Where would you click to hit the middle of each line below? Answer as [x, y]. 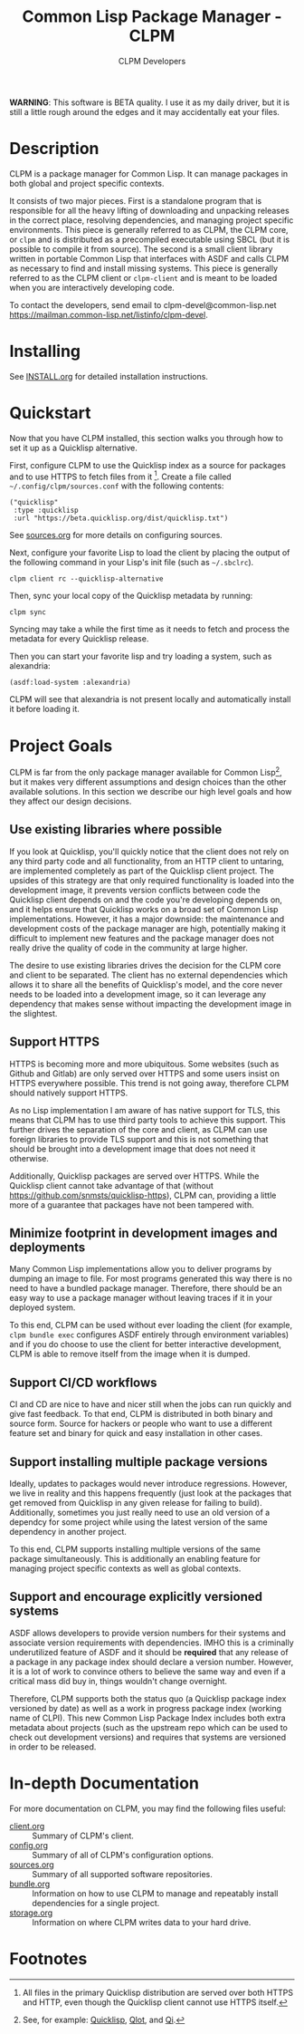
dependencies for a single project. [96, 1903]
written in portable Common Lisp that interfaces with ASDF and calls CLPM [149, 258]
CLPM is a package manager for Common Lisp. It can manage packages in [149, 173]
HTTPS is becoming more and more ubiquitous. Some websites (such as [144, 1064]
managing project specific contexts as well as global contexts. [125, 1568]
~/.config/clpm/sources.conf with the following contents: [117, 486]
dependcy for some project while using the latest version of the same [139, 1522]
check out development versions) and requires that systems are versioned [148, 1737]
